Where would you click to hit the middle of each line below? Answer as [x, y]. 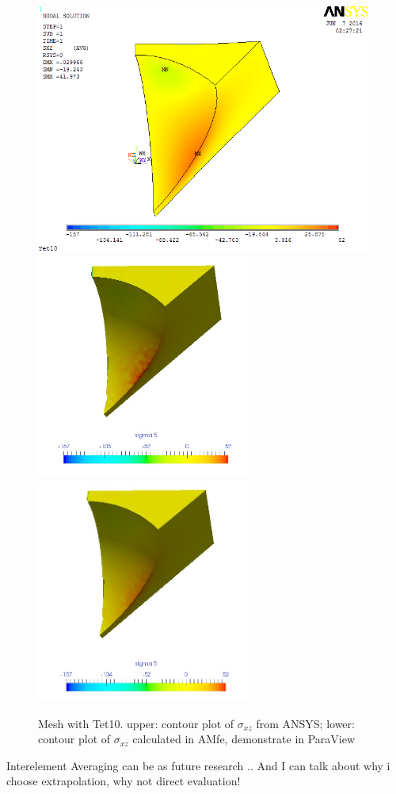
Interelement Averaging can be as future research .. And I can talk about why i [198, 765]
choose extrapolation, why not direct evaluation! [124, 781]
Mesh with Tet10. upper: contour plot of [136, 723]
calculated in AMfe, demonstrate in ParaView [244, 739]
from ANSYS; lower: [305, 723]
